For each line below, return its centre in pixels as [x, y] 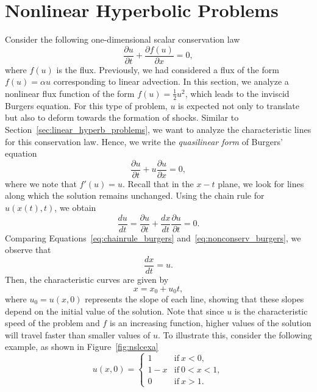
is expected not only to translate [239, 105]
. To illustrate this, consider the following [235, 334]
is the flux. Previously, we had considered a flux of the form [168, 69]
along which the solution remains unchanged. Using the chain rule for [135, 195]
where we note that [41, 183]
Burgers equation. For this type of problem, [86, 105]
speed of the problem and [52, 323]
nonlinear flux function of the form [70, 93]
